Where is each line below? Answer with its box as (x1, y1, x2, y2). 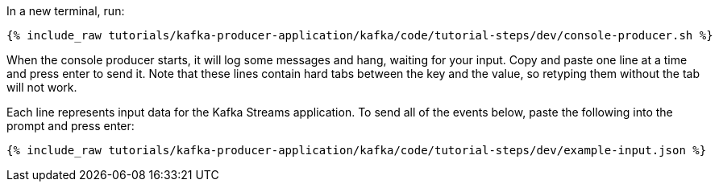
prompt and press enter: (6, 119, 135, 133)
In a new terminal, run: (6, 4, 125, 18)
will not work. (6, 80, 77, 94)
